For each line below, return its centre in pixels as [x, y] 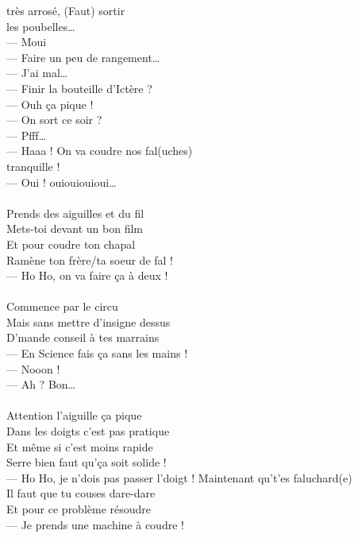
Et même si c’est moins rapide [80, 446]
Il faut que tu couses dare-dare [81, 493]
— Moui [27, 42]
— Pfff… [27, 135]
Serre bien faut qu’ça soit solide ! [87, 462]
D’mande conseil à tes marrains [83, 337]
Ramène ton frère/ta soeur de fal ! [90, 259]
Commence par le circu [62, 306]
